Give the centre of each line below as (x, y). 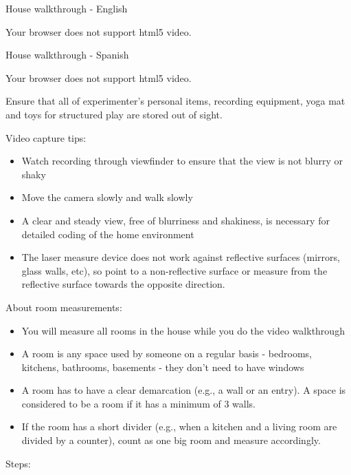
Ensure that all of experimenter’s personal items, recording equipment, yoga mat (175, 101)
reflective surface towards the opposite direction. (123, 284)
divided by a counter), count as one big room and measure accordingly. (171, 440)
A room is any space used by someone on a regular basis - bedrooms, (167, 353)
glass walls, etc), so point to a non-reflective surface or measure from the (174, 270)
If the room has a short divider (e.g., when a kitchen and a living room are (179, 426)
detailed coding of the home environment (108, 234)
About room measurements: (64, 307)
